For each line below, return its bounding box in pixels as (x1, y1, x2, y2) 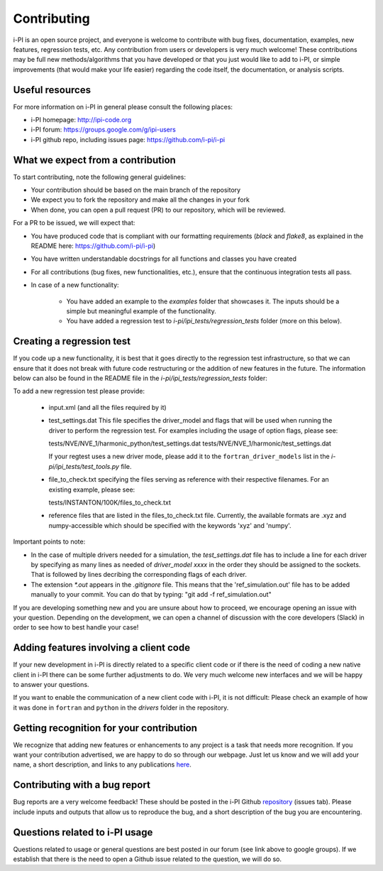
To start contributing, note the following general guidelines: (13, 173, 187, 181)
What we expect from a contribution (13, 153, 177, 166)
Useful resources (13, 84, 91, 96)
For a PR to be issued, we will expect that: (13, 219, 135, 227)
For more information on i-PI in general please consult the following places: (13, 102, 233, 111)
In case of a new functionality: (30, 281, 120, 289)
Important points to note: (13, 537, 86, 546)
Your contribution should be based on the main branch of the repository (30, 185, 241, 195)
